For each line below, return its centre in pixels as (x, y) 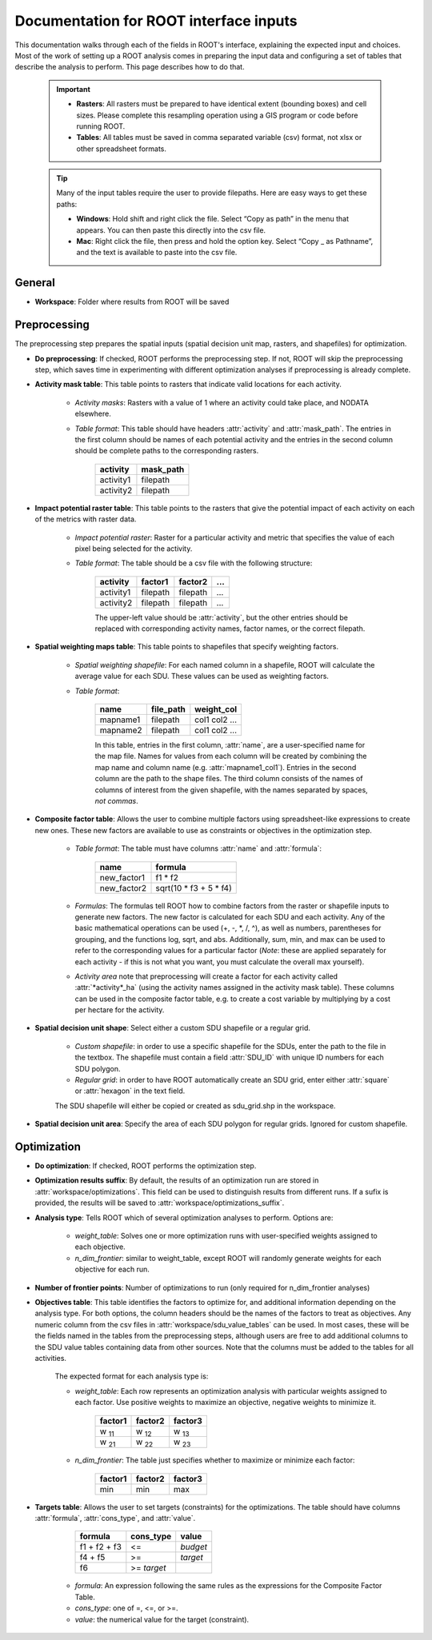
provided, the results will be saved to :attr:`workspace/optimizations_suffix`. (160, 1203)
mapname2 (121, 730)
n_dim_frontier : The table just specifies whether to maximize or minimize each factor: (215, 1460)
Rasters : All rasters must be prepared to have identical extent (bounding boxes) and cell (222, 104)
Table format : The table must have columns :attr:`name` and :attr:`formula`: (198, 848)
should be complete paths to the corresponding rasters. (167, 451)
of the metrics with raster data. (86, 519)
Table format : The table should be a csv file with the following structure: (194, 563)
